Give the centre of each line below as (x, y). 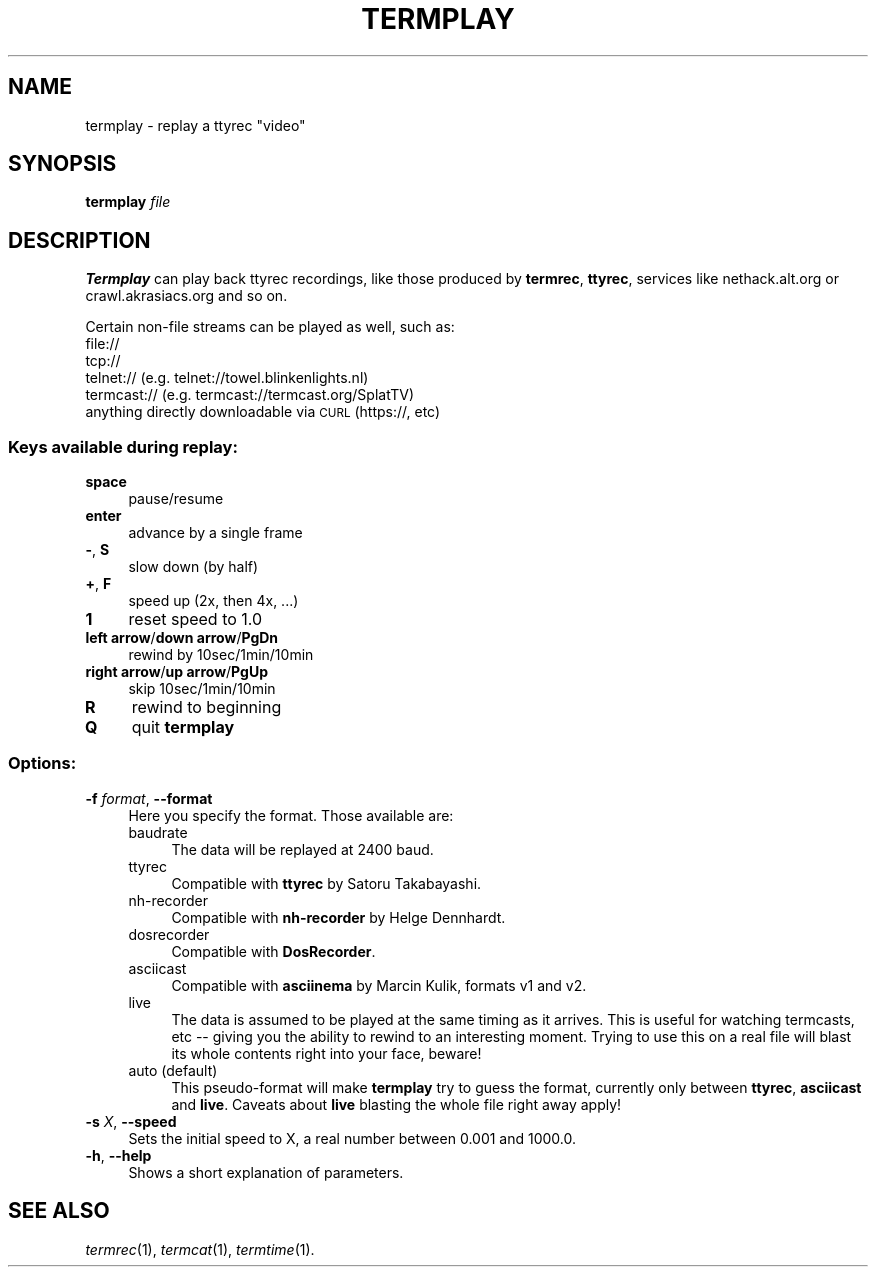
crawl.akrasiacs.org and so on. (186, 296)
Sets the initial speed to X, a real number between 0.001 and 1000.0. (352, 1138)
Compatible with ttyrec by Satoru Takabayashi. (326, 883)
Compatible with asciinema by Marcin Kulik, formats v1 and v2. (379, 985)
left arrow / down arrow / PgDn (182, 638)
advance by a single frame (215, 533)
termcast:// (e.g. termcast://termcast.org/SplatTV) (250, 395)
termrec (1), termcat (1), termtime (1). (200, 1249)
